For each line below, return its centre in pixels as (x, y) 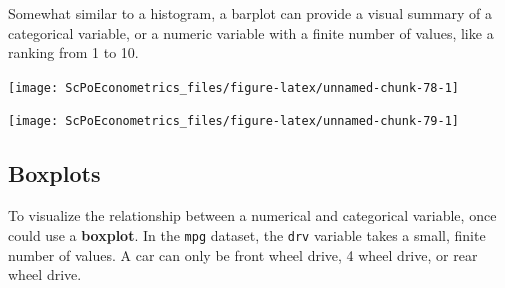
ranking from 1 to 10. (73, 52)
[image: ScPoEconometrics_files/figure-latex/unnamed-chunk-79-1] (234, 121)
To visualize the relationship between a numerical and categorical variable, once (252, 215)
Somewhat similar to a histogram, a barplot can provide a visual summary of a (250, 13)
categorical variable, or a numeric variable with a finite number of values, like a (251, 32)
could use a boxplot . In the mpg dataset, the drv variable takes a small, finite (247, 234)
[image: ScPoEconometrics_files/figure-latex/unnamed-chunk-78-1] (234, 87)
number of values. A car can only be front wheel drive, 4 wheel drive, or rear (243, 254)
